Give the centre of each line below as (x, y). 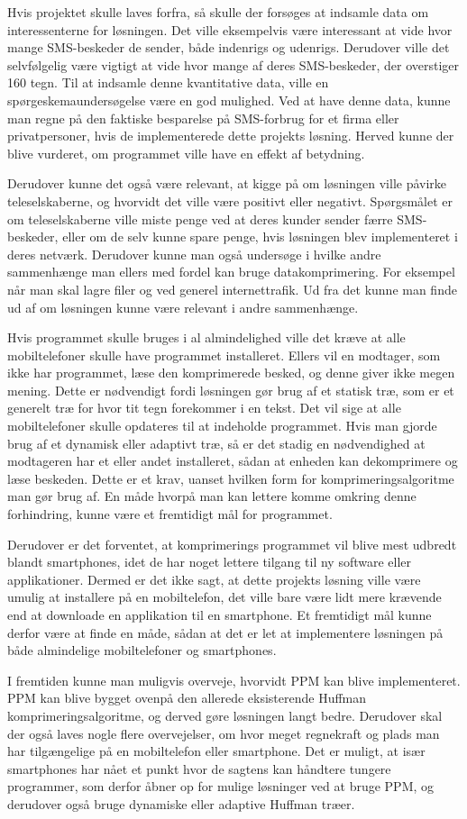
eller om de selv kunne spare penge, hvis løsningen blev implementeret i (260, 237)
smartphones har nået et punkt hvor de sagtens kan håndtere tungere (199, 768)
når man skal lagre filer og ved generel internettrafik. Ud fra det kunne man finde (232, 289)
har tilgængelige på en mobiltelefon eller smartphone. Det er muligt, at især (216, 751)
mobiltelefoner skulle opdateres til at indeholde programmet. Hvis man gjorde (222, 426)
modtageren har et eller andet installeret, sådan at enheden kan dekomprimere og (233, 461)
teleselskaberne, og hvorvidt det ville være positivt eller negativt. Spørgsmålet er (230, 200)
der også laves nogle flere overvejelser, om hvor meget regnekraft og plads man (224, 733)
